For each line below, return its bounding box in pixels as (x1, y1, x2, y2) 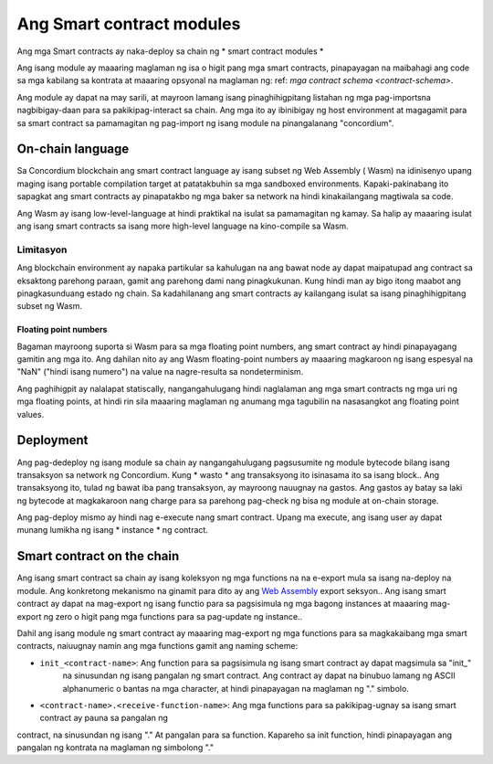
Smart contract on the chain (16, 548, 180, 564)
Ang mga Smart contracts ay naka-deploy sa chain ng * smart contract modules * (16, 46, 324, 57)
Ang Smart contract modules (16, 14, 241, 34)
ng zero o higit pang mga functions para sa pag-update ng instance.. (43, 610, 303, 621)
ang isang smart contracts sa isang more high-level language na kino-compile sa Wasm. (16, 220, 349, 231)
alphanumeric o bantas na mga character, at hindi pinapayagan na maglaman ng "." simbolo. (62, 683, 410, 694)
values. (16, 409, 45, 419)
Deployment (16, 432, 89, 448)
